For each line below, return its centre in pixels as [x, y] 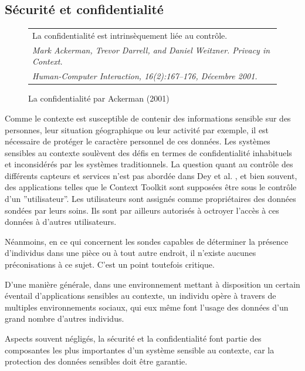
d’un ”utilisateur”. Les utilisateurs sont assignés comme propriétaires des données [150, 199]
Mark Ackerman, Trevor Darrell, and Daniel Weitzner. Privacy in [151, 50]
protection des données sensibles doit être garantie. [96, 361]
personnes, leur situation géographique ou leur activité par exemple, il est [137, 129]
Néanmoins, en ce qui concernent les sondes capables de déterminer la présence [147, 241]
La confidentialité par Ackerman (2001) [99, 98]
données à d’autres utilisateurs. [61, 222]
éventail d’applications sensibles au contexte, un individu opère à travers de [140, 296]
